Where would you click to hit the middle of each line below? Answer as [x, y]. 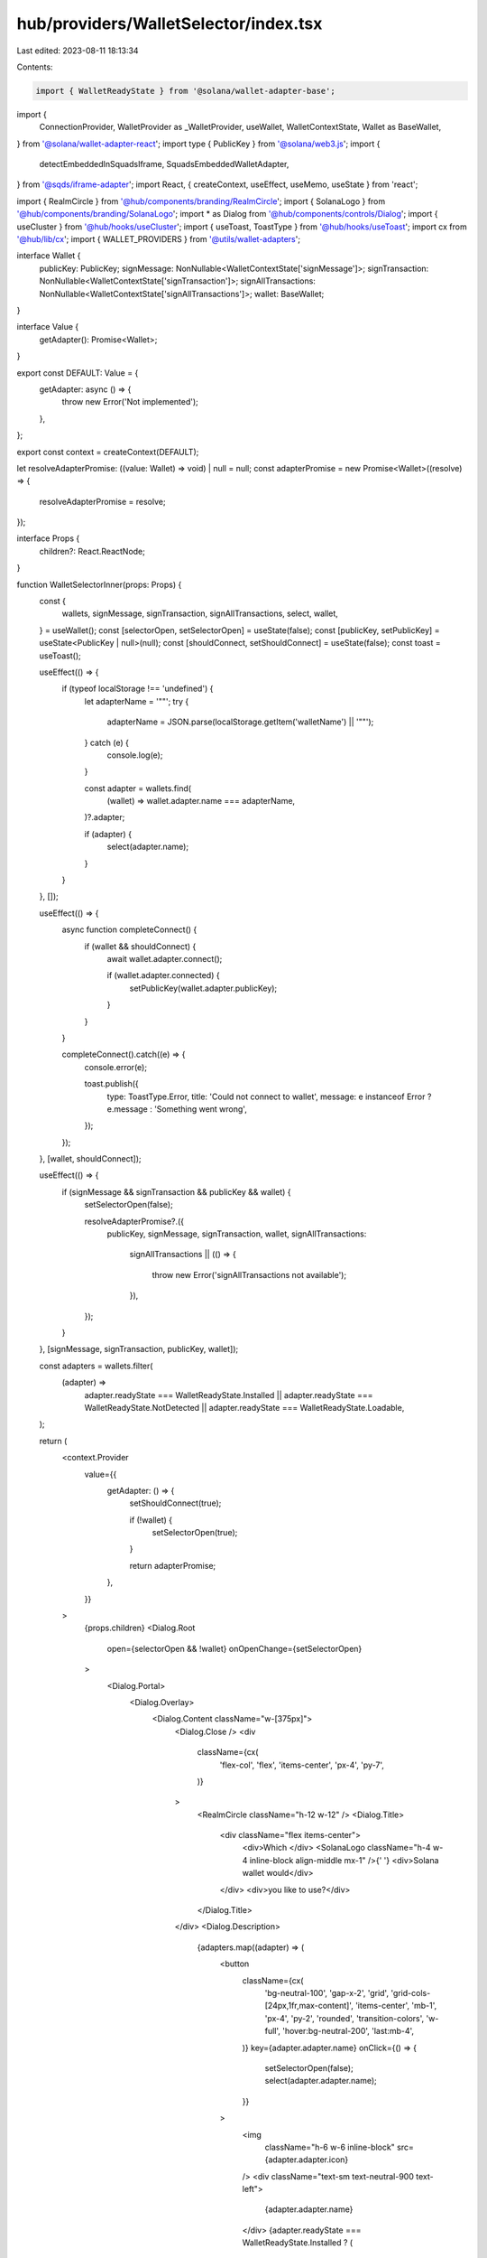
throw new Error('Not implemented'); [130, 402]
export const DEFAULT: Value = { [78, 373]
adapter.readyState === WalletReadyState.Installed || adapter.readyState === [229, 1395]
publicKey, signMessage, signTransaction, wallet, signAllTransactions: [237, 1234]
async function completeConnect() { [129, 929]
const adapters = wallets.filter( [96, 1366]
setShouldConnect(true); [175, 1503]
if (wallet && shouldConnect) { [140, 946]
